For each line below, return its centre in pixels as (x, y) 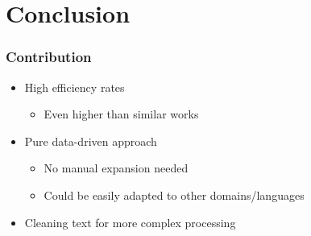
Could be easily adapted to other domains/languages (174, 195)
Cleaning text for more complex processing (130, 222)
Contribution (49, 57)
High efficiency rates (75, 87)
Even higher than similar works (121, 114)
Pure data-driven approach (91, 141)
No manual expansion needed (116, 168)
